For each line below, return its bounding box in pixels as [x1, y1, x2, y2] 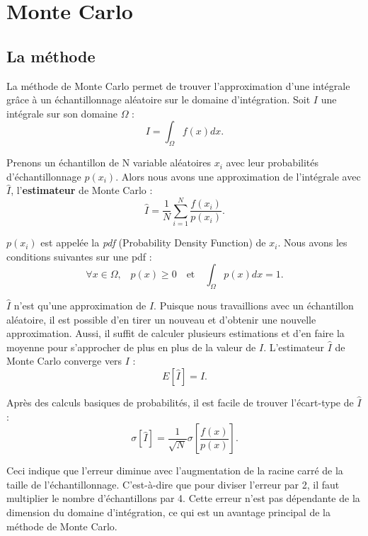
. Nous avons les [277, 235, 347, 250]
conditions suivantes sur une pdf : [6, 249, 152, 263]
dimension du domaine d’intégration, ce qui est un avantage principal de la [6, 504, 330, 519]
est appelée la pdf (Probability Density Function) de [40, 235, 266, 250]
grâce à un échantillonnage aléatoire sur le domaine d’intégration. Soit [6, 92, 311, 107]
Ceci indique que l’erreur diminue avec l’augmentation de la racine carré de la [6, 463, 343, 478]
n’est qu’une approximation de [13, 298, 146, 313]
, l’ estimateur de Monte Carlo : [11, 183, 153, 198]
